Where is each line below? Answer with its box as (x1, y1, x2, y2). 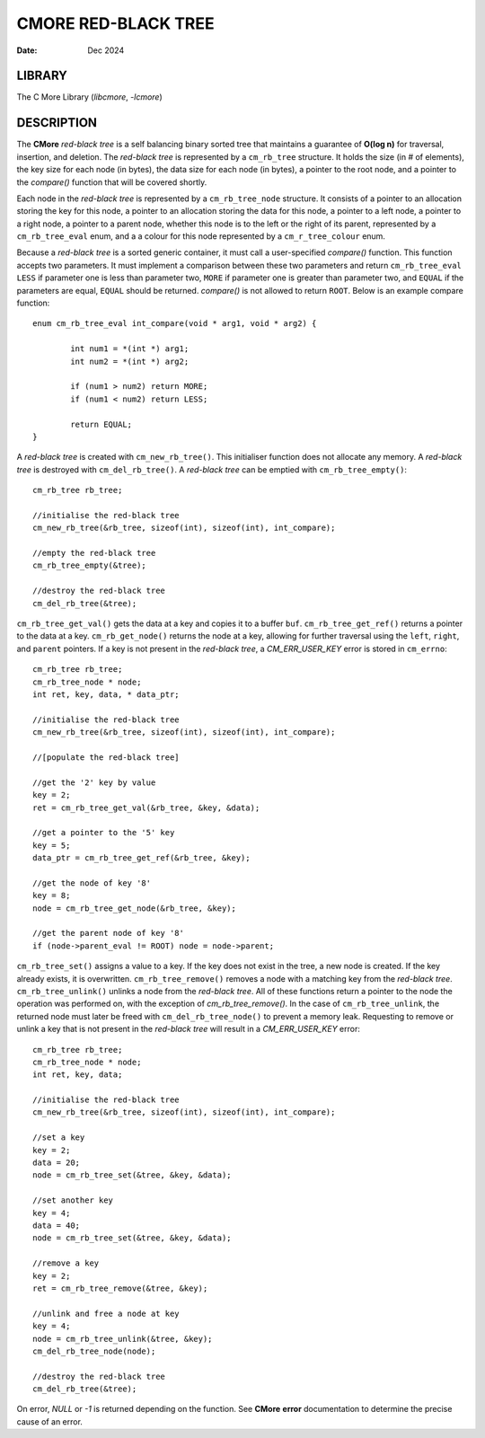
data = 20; (32, 1158, 81, 1168)
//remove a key (32, 1258, 100, 1268)
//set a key (32, 1133, 85, 1142)
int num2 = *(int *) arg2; (70, 356, 190, 366)
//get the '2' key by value (32, 777, 156, 788)
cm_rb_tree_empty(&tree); (32, 560, 147, 570)
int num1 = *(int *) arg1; (70, 344, 190, 354)
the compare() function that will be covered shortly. (16, 176, 207, 188)
